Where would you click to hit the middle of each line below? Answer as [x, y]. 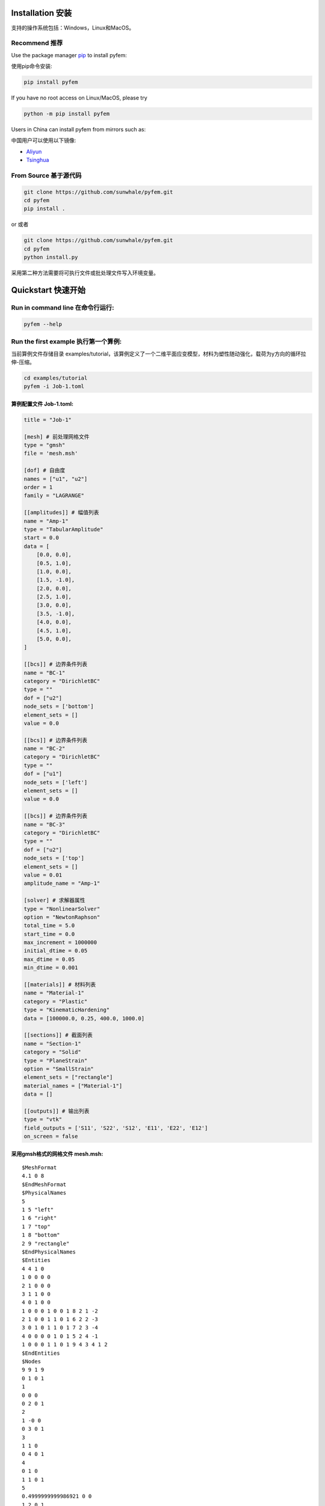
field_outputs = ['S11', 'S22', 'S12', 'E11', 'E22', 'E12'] [116, 1128]
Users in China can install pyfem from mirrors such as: [79, 129]
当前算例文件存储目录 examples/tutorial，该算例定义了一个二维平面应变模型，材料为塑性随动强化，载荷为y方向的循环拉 [159, 354]
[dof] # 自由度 [45, 470]
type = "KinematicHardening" [67, 1010]
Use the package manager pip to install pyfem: [69, 55]
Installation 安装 [42, 13]
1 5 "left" [38, 1210]
